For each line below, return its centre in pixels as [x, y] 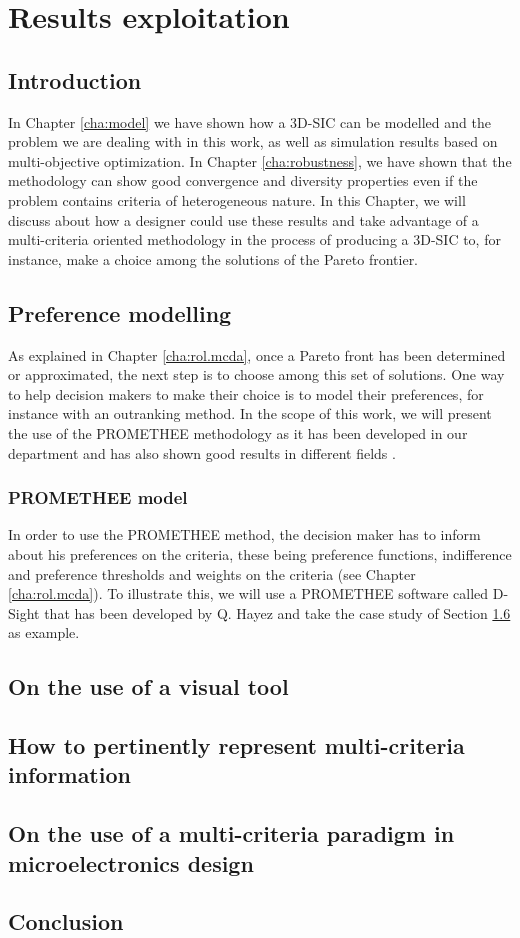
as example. [44, 632]
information [69, 774]
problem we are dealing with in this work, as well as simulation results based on [253, 141]
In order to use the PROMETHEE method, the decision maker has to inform [244, 534]
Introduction [75, 79]
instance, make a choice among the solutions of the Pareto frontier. [213, 258]
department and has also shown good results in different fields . [202, 452]
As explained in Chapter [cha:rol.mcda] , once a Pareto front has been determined [257, 354]
